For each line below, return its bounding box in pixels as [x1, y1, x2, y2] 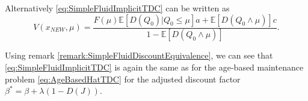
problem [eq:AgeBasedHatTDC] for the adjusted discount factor [5, 72, 241, 85]
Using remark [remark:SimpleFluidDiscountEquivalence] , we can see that [5, 49, 273, 62]
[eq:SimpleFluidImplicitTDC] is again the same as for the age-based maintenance [5, 61, 304, 74]
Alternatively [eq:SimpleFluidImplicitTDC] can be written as [5, 2, 230, 14]
